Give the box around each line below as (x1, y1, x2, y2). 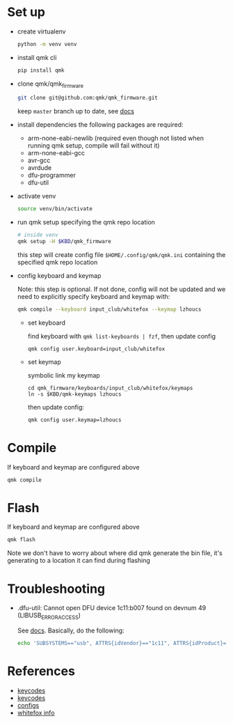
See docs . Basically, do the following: (17, 626, 124, 635)
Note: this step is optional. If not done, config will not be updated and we (17, 285, 226, 293)
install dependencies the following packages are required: (17, 120, 184, 129)
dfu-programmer (27, 171, 77, 180)
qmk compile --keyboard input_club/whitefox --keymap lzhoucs (17, 306, 202, 313)
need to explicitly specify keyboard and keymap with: (17, 292, 170, 300)
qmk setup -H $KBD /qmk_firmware (17, 238, 111, 245)
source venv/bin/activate (17, 205, 93, 212)
